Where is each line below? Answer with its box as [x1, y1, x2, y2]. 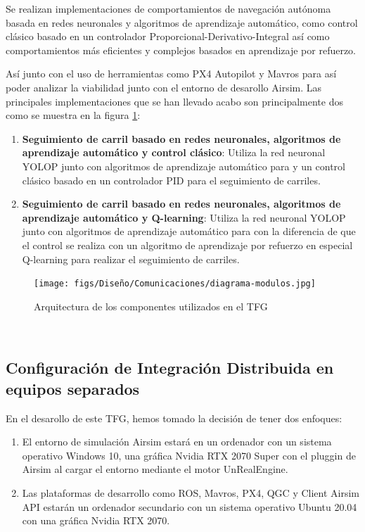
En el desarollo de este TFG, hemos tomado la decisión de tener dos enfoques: [6, 410, 342, 425]
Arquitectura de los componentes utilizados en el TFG [34, 298, 268, 313]
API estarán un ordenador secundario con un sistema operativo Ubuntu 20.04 [22, 499, 357, 514]
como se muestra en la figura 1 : [6, 108, 141, 122]
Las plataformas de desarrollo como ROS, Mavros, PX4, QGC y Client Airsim [22, 485, 359, 500]
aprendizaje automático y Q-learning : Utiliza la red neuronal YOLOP [22, 210, 346, 224]
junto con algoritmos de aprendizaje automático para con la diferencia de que [22, 224, 356, 239]
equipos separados [6, 377, 140, 399]
